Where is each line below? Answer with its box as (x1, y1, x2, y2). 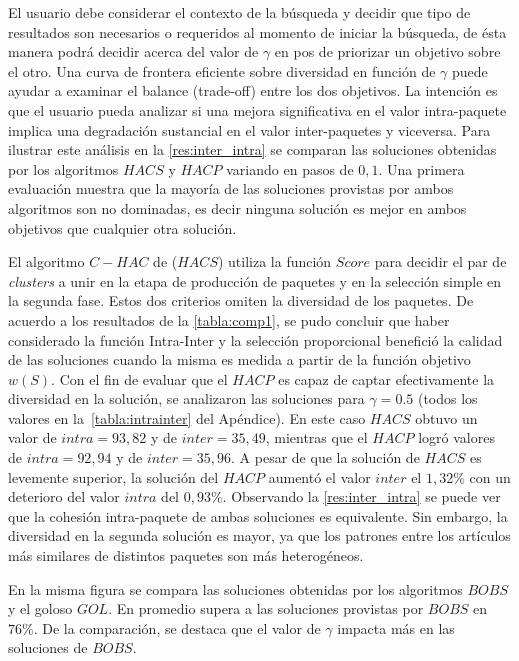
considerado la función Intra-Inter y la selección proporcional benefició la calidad (8, 329, 503, 350)
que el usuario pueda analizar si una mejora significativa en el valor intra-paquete (8, 99, 507, 120)
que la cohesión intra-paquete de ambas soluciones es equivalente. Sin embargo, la (8, 505, 508, 526)
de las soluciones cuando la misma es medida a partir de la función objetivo (8, 349, 471, 370)
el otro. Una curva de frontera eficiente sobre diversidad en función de (8, 60, 436, 81)
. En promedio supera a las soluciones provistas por (108, 598, 424, 619)
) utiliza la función (217, 251, 332, 272)
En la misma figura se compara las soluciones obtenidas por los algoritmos (8, 578, 463, 599)
